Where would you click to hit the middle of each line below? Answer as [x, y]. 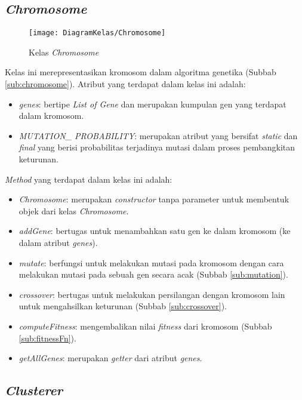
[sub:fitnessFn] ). [47, 338]
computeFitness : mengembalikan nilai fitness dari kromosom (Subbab [145, 326]
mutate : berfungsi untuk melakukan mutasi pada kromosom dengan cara [151, 262]
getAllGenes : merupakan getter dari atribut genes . [110, 358]
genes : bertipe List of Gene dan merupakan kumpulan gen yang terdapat [152, 104]
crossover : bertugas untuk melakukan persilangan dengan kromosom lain [152, 294]
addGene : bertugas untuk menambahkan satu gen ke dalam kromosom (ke [155, 231]
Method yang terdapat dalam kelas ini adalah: [89, 179]
